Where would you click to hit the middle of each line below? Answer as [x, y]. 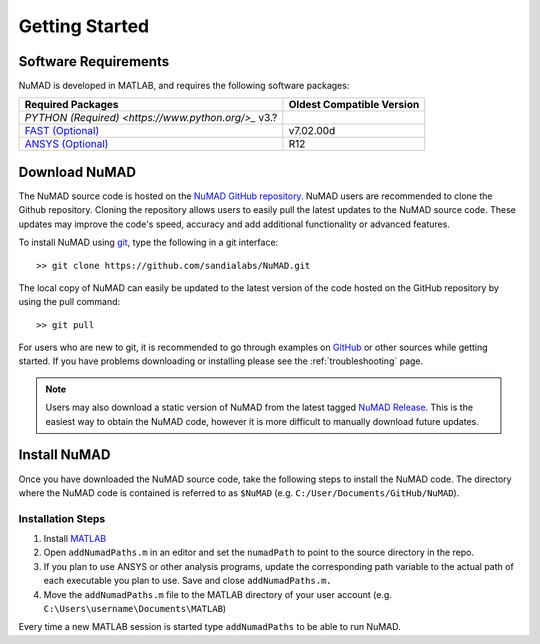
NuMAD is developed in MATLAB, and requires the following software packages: [184, 86]
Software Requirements [94, 61]
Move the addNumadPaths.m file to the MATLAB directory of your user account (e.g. [217, 594]
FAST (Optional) [62, 131]
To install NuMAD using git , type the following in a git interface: [148, 242]
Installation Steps [62, 518]
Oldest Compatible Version [354, 105]
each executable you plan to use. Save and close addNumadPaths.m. [187, 581]
